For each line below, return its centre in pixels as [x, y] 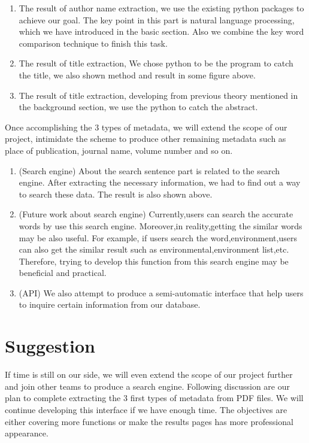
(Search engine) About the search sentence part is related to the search [149, 170]
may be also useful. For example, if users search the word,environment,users [158, 237]
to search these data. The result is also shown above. [116, 194]
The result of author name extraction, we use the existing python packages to [161, 8]
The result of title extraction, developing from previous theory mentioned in [158, 95]
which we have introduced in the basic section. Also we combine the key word [161, 31]
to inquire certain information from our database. [110, 304]
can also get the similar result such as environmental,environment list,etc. [154, 249]
